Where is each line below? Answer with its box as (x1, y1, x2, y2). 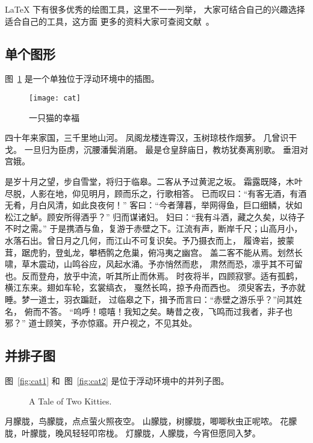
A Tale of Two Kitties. (29, 394, 112, 407)
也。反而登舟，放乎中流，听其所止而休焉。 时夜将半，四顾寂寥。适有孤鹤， (5, 269, 303, 282)
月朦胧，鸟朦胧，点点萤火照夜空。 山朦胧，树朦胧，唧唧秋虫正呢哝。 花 (5, 415, 289, 427)
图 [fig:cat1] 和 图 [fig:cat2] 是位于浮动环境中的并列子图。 (5, 374, 229, 386)
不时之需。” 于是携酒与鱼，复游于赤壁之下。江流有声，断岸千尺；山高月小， (5, 222, 303, 235)
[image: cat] (29, 93, 81, 102)
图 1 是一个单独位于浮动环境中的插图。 (5, 72, 160, 85)
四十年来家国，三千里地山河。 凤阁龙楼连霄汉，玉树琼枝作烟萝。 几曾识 (5, 131, 289, 144)
